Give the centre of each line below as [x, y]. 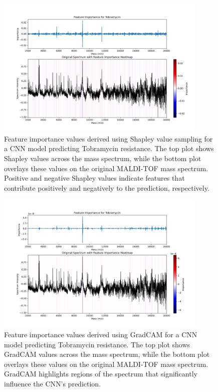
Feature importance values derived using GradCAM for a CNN [101, 335]
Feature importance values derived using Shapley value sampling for [108, 138]
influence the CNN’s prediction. [53, 383]
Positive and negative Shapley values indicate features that [94, 178]
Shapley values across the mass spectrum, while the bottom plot [103, 158]
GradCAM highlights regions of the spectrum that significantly [101, 374]
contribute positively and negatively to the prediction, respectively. [107, 187]
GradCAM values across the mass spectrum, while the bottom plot [107, 354]
